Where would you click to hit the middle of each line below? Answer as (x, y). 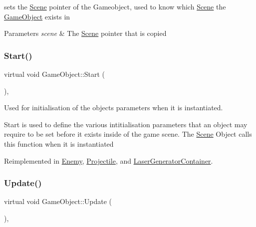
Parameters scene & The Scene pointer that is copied (85, 33)
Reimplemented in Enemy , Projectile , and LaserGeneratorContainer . (109, 160)
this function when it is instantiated (59, 143)
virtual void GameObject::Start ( (55, 74)
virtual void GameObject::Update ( (58, 201)
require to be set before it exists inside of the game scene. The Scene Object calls (128, 134)
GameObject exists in (37, 16)
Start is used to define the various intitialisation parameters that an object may (126, 124)
